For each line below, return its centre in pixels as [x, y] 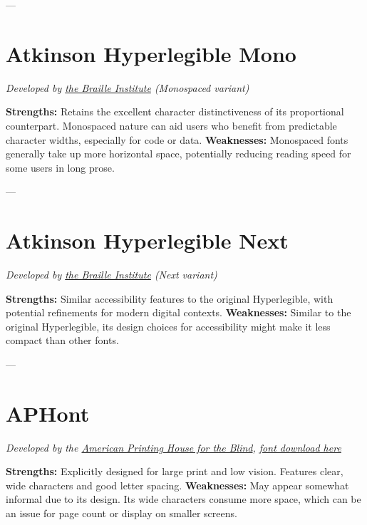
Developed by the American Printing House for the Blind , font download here [174, 447]
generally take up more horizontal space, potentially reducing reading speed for [179, 154]
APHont [48, 413]
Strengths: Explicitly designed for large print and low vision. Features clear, [175, 471]
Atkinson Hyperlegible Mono [151, 53]
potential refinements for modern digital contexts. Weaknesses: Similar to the [179, 312]
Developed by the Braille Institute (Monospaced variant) [128, 87]
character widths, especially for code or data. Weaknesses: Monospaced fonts [177, 139]
